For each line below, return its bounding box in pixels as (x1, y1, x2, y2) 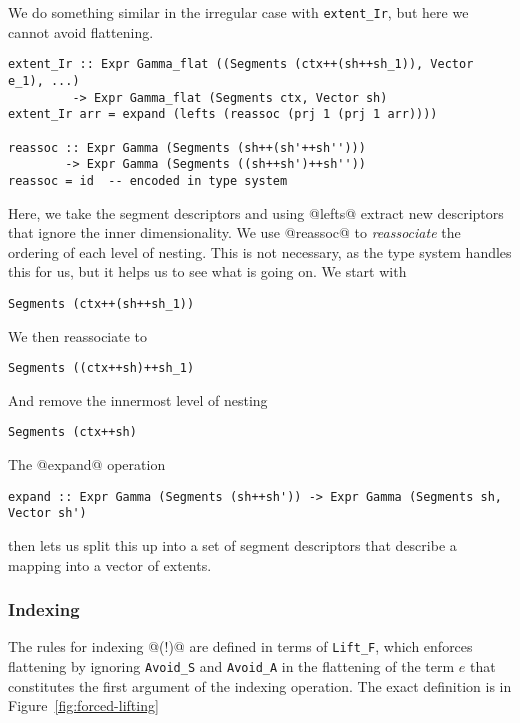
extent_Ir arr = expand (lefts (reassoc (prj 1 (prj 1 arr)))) (8, 107, 438, 122)
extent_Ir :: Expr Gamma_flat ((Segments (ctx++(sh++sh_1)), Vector (8, 57, 474, 72)
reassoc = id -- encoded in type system (8, 173, 288, 188)
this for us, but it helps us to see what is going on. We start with (8, 261, 407, 282)
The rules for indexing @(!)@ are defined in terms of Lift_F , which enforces (8, 636, 473, 657)
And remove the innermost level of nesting (8, 389, 268, 410)
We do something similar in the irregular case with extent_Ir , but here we (8, 2, 469, 22)
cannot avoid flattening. (8, 21, 154, 42)
